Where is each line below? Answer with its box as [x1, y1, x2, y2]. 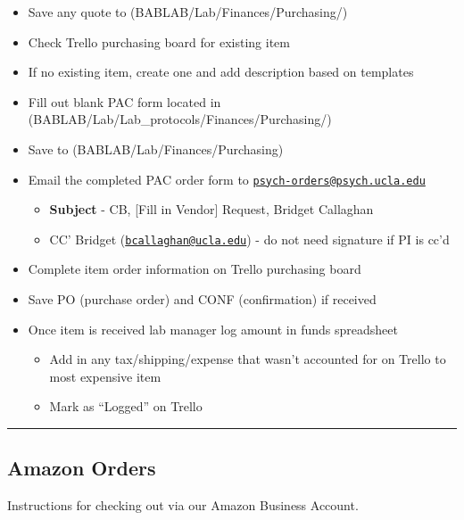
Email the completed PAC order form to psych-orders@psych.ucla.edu [28, 169, 426, 188]
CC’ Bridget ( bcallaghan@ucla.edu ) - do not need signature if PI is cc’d [49, 229, 450, 248]
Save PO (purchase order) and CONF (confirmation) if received [28, 290, 377, 309]
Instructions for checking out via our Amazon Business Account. [7, 496, 359, 515]
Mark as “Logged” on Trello [49, 397, 203, 416]
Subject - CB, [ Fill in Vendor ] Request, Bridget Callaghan [49, 200, 374, 219]
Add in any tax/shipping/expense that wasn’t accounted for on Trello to [49, 350, 446, 368]
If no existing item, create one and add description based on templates [28, 62, 414, 81]
